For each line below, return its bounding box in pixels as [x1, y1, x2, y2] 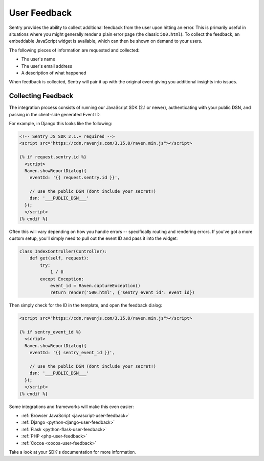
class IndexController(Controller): [19, 249, 108, 254]
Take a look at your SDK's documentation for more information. [9, 449, 136, 455]
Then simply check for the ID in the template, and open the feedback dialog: [9, 302, 162, 308]
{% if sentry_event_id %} [19, 329, 82, 335]
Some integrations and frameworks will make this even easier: [9, 404, 134, 410]
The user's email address [21, 63, 73, 69]
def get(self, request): [29, 256, 89, 261]
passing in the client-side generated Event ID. [9, 111, 101, 117]
